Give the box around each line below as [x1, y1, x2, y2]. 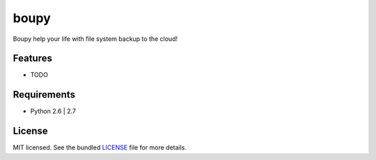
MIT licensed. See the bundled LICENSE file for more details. [13, 143, 187, 152]
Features [13, 53, 52, 64]
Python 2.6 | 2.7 [30, 107, 77, 116]
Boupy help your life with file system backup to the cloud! [13, 35, 178, 43]
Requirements [13, 89, 76, 100]
